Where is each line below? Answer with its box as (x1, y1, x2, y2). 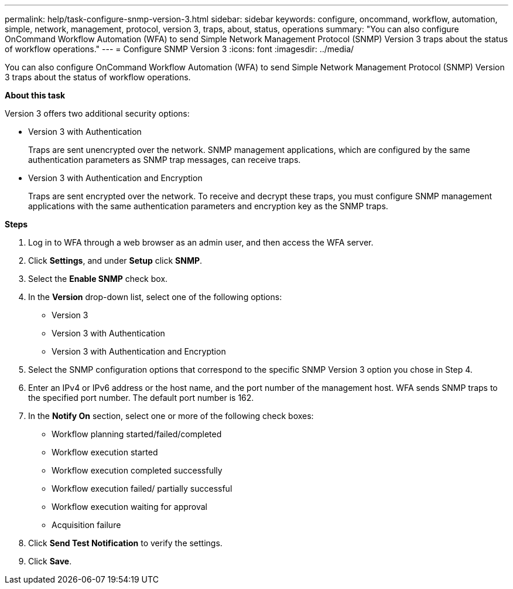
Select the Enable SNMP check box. (28, 274, 168, 284)
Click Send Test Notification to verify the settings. (28, 538, 223, 548)
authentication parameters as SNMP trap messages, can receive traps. (28, 155, 301, 165)
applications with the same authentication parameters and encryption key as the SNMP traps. (28, 201, 388, 211)
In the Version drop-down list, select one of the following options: (28, 292, 282, 302)
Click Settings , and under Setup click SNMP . (28, 256, 203, 265)
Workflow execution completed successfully (52, 465, 223, 475)
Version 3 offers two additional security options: (5, 108, 190, 118)
